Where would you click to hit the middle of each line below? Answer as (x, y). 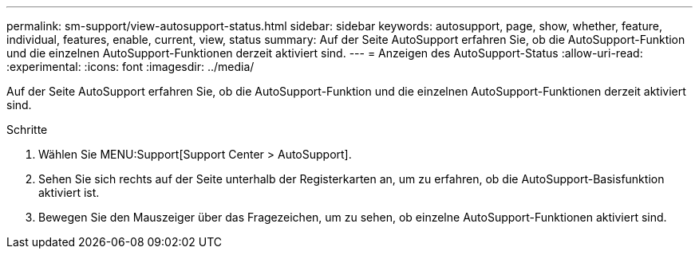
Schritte (27, 129)
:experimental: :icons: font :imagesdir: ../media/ (130, 67)
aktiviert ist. (69, 192)
